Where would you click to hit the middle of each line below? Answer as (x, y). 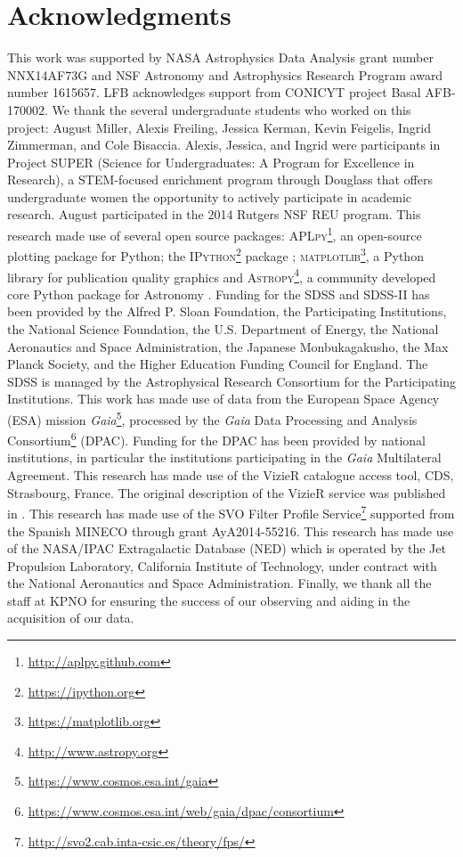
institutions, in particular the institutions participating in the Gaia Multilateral (224, 457)
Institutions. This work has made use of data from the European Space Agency (223, 399)
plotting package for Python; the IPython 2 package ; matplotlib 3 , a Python (215, 254)
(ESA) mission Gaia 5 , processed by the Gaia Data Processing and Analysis (212, 418)
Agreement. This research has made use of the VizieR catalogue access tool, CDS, (231, 475)
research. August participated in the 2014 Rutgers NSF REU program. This (214, 214)
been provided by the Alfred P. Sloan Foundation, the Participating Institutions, (227, 311)
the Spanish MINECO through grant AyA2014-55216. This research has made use (231, 531)
